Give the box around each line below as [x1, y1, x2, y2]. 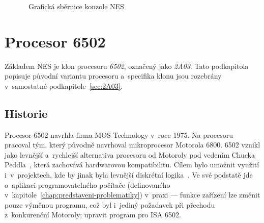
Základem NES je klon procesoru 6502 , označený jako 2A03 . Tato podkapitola [5, 60, 249, 71]
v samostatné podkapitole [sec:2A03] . [5, 80, 123, 91]
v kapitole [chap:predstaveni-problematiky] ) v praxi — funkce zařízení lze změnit [5, 189, 260, 200]
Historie [5, 105, 48, 121]
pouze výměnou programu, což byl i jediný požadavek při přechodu [5, 199, 215, 210]
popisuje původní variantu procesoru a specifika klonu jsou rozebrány [5, 70, 222, 81]
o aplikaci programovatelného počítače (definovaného [5, 179, 170, 190]
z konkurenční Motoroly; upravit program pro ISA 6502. [5, 209, 181, 220]
